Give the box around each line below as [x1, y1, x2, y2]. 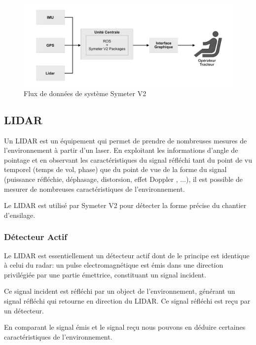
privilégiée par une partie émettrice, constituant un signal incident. [4, 269, 206, 279]
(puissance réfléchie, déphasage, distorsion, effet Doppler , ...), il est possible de [4, 174, 243, 184]
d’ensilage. [4, 209, 36, 220]
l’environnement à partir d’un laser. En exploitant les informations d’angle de [4, 145, 238, 155]
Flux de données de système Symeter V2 [24, 88, 146, 98]
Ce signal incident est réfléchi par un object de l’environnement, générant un [4, 286, 235, 296]
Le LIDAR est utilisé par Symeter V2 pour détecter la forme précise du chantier [4, 200, 247, 210]
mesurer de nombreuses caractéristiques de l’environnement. [4, 183, 185, 194]
